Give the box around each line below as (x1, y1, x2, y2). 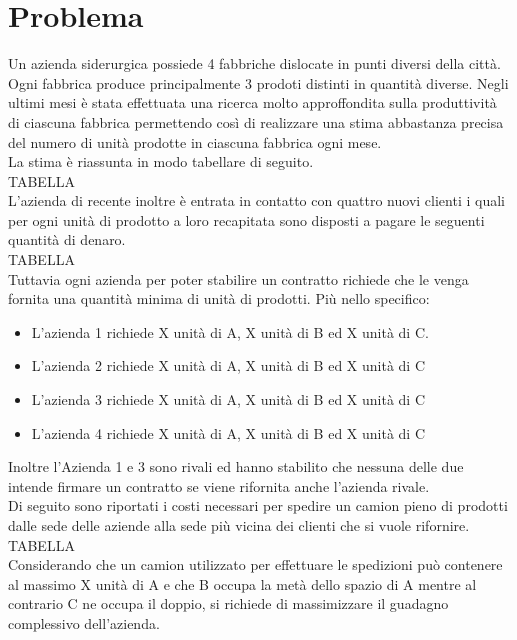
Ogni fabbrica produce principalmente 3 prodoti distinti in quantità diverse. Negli (8, 72, 509, 93)
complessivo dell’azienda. (8, 612, 160, 633)
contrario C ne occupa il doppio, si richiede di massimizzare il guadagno (8, 593, 449, 614)
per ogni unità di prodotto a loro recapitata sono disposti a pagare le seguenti (8, 209, 485, 230)
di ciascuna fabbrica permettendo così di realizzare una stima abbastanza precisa (8, 111, 504, 132)
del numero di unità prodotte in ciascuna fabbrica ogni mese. (8, 131, 382, 152)
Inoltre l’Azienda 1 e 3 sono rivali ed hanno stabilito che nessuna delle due (8, 456, 464, 477)
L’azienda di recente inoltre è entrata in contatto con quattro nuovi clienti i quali (8, 190, 505, 211)
